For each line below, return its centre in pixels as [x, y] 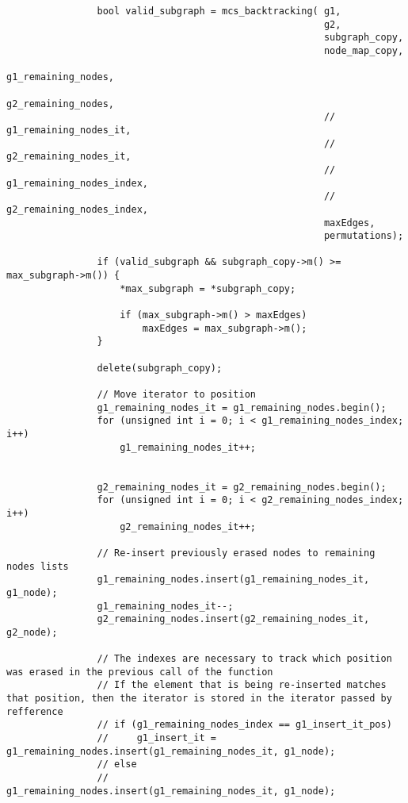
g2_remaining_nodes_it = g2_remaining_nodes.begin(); [242, 487]
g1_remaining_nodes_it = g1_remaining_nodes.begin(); [242, 407]
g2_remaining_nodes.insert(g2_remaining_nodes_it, [233, 619]
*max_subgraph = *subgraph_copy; [208, 288]
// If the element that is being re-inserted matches [242, 685]
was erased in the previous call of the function [140, 672]
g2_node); [32, 632]
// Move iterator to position [176, 395]
